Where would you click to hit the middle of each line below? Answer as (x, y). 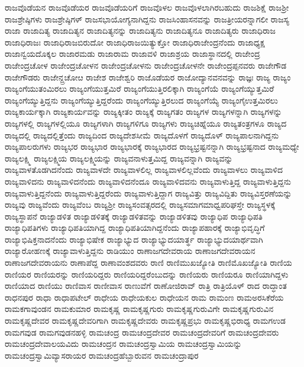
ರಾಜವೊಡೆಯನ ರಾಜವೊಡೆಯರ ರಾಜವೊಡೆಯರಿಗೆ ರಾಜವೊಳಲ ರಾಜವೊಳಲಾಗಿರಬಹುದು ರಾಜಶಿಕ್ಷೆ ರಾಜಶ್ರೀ (147, 7)
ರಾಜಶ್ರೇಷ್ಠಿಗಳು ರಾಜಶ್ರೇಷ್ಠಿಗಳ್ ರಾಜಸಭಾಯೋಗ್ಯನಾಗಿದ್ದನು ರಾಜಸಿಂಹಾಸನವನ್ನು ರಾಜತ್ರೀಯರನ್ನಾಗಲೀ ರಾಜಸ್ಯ (147, 19)
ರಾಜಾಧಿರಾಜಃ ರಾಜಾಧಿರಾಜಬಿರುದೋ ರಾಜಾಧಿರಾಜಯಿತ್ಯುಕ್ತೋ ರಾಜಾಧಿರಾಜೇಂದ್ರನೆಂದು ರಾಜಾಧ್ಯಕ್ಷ (135, 42)
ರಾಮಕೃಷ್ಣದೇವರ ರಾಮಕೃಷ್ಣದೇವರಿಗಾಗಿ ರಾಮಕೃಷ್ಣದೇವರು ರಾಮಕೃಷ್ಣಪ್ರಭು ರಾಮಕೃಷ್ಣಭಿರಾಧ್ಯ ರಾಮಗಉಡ (145, 321)
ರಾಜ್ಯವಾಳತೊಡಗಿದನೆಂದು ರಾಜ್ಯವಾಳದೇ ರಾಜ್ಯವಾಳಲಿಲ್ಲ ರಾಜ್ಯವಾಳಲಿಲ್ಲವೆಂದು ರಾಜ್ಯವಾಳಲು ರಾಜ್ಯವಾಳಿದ (144, 170)
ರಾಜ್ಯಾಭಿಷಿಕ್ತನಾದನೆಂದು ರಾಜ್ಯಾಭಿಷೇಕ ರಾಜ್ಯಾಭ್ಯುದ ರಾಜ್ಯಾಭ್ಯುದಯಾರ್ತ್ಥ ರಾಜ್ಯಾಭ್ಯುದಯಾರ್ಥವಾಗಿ (134, 239)
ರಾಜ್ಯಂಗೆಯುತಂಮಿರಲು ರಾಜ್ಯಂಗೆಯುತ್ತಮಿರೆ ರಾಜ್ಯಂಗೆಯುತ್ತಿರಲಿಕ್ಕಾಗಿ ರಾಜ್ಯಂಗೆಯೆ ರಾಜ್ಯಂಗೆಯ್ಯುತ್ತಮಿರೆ (140, 88)
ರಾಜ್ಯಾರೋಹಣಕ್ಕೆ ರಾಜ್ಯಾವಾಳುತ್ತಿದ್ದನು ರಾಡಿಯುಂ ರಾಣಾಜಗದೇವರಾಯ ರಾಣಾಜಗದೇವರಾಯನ (130, 251)
